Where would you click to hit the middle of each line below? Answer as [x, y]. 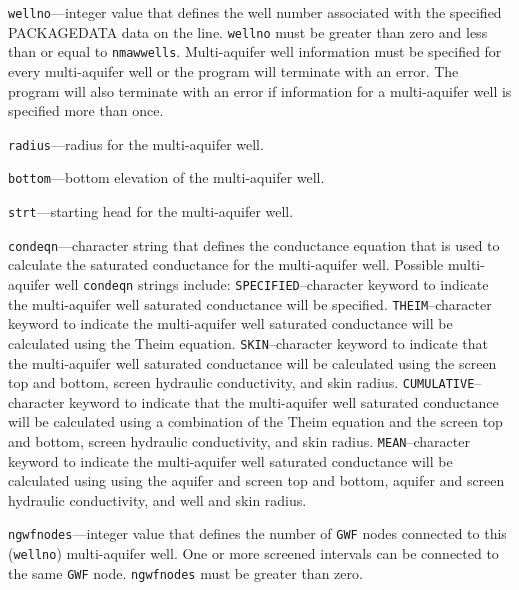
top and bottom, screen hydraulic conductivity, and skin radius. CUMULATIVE [241, 382]
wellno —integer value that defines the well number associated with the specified [255, 12]
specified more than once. [86, 110]
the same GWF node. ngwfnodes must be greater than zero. [185, 572]
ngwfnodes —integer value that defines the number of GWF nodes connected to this [257, 533]
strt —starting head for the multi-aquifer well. [151, 211]
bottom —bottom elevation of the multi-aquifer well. [166, 177]
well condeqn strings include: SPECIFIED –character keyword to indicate [271, 283]
